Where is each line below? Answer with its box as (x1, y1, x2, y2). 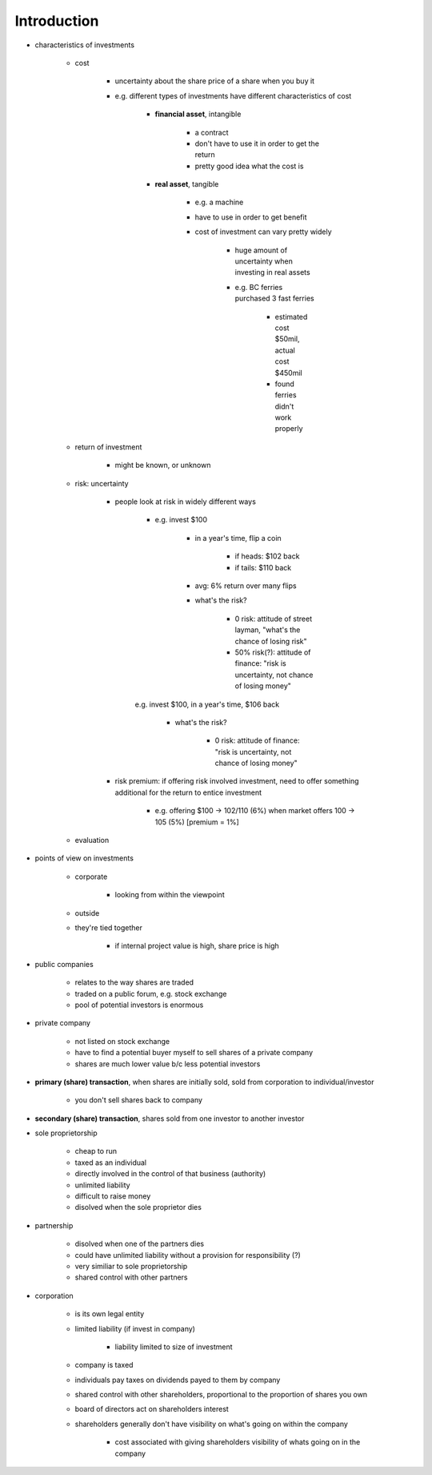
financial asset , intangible (154, 109, 242, 119)
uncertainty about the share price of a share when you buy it (114, 76, 315, 86)
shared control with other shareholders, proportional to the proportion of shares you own (74, 1390, 368, 1400)
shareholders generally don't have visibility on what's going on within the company (74, 1419, 348, 1429)
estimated (274, 312, 308, 321)
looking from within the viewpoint (114, 890, 225, 900)
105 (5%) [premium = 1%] (154, 817, 239, 827)
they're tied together (74, 922, 143, 933)
